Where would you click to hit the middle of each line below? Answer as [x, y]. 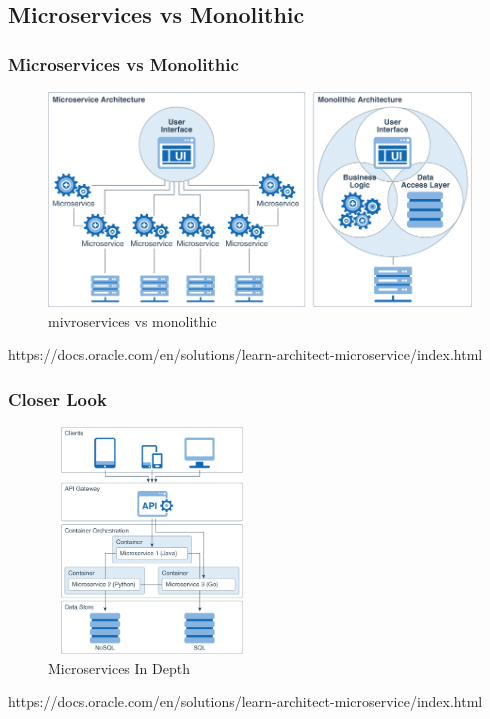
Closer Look [57, 399]
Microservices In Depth [119, 667]
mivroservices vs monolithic [132, 320]
